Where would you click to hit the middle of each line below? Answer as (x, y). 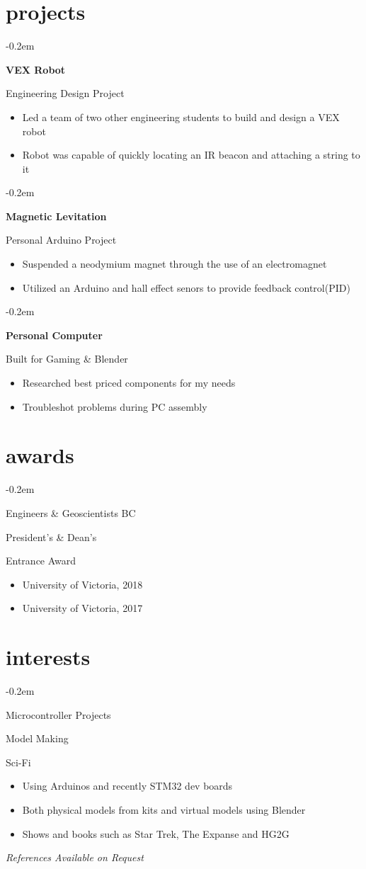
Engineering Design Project (65, 93)
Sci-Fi (18, 762)
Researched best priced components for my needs (129, 383)
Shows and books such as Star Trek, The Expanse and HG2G (156, 833)
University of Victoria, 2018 (82, 584)
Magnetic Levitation (56, 216)
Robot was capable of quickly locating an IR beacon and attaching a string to (191, 155)
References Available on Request (75, 857)
